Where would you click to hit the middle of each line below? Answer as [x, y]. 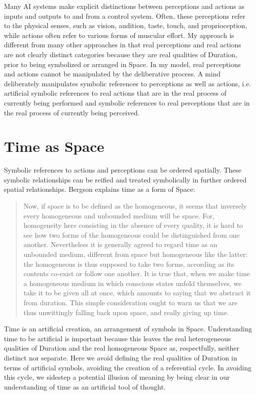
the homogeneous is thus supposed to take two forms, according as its [129, 264]
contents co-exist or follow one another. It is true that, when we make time [137, 273]
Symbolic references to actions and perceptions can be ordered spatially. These [123, 170]
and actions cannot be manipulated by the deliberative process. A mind [112, 74]
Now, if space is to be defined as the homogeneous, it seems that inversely [135, 206]
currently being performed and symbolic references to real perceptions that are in [127, 102]
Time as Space [54, 146]
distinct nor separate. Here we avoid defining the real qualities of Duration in [121, 357]
